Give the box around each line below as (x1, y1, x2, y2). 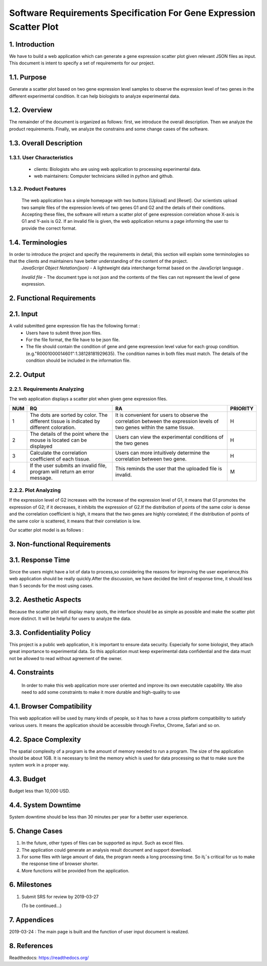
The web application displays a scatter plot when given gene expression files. (9, 396, 168, 402)
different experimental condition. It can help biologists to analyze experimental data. (9, 93, 180, 99)
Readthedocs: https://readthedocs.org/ (9, 955, 89, 961)
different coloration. (30, 424, 76, 431)
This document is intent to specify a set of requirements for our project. (9, 60, 155, 66)
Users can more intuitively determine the (115, 449, 210, 456)
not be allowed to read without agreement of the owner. (9, 655, 123, 661)
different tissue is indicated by (30, 417, 100, 424)
